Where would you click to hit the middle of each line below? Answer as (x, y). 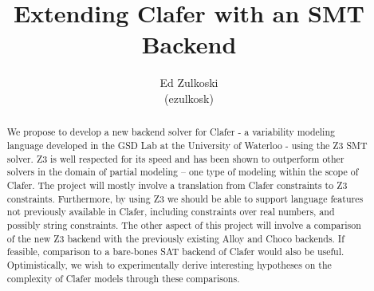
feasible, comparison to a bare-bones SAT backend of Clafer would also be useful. (175, 252)
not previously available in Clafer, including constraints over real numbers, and (171, 212)
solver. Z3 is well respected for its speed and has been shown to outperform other (175, 158)
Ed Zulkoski (189, 83)
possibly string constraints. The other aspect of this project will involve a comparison (184, 224)
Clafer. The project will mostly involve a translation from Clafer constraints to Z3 (177, 185)
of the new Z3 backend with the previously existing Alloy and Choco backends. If (175, 238)
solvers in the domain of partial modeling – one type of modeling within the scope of (183, 172)
